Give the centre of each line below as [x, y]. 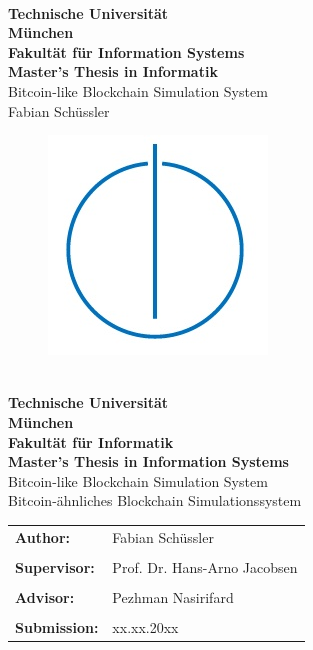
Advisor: [45, 596]
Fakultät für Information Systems [126, 51]
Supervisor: [55, 566]
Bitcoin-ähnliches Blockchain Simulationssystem [155, 500]
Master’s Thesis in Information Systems [148, 461]
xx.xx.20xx [145, 626]
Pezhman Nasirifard [173, 596]
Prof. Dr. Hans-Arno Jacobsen [205, 566]
